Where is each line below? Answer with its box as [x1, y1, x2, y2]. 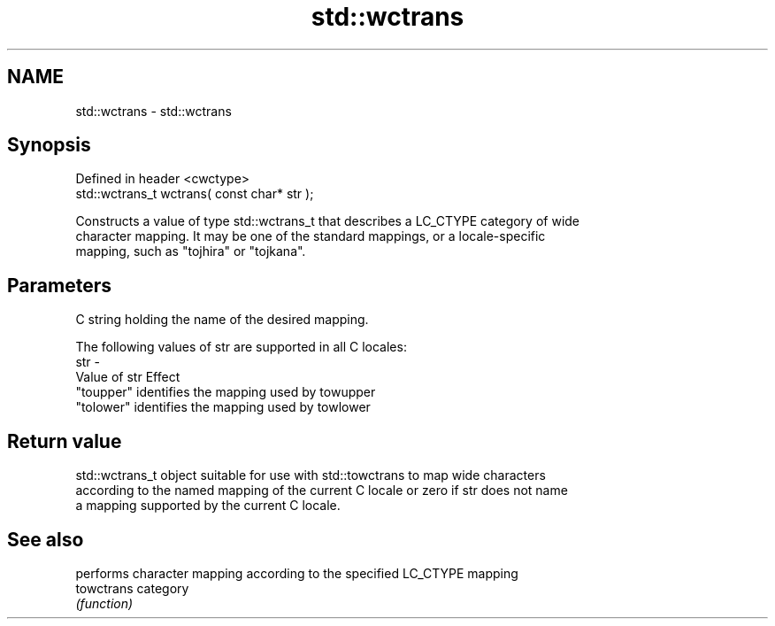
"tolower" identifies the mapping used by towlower [75, 399, 371, 415]
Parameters [7, 274, 111, 297]
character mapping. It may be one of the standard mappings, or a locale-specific [75, 228, 546, 244]
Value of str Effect [75, 369, 180, 385]
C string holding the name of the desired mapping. [75, 312, 369, 328]
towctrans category [75, 580, 189, 596]
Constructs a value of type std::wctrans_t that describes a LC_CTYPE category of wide [75, 213, 580, 229]
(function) [75, 595, 134, 611]
